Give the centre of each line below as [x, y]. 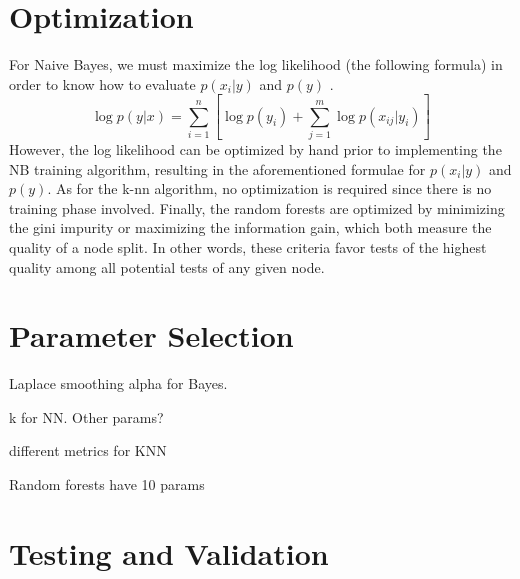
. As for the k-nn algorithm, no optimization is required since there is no [269, 188]
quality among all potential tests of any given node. [167, 266]
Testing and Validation [169, 552]
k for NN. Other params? [86, 416]
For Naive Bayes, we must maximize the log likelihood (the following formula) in [256, 64]
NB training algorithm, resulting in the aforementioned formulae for [217, 168]
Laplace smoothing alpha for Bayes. [118, 383]
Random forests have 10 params [107, 484]
